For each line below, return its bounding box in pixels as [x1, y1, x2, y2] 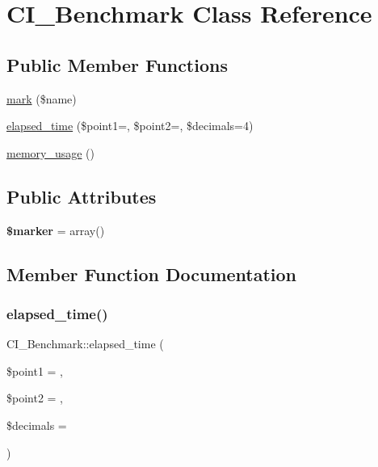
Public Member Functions [6, 52, 228, 77]
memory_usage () [6, 144, 94, 161]
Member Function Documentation [6, 261, 297, 286]
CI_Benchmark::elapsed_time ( [6, 335, 164, 352]
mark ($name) [6, 90, 77, 107]
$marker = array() [6, 221, 105, 238]
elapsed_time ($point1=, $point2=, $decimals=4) [6, 117, 254, 134]
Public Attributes [6, 183, 157, 208]
